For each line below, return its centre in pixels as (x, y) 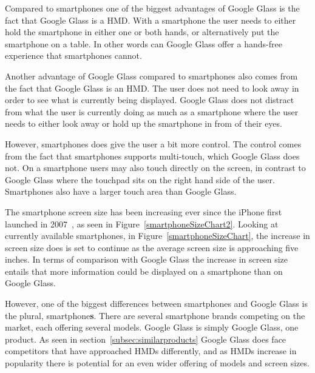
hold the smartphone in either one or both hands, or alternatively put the (142, 32)
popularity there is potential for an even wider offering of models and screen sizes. (157, 363)
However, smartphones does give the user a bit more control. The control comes (153, 143)
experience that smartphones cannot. (73, 55)
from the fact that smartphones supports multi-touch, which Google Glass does (152, 156)
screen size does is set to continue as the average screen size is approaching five (152, 247)
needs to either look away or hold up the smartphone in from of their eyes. (144, 123)
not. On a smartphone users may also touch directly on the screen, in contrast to (155, 168)
